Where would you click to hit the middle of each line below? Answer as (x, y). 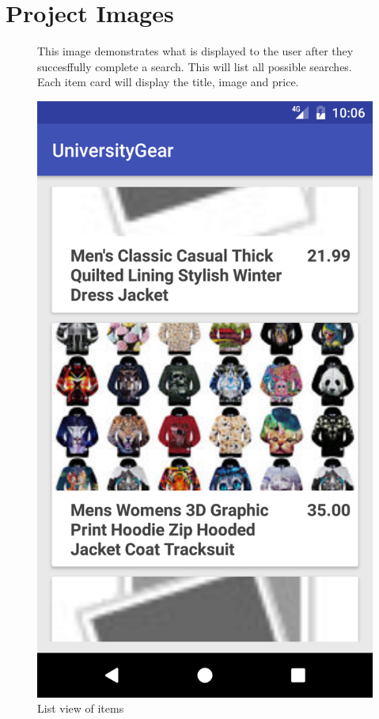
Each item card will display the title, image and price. (168, 82)
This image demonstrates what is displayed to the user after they (195, 51)
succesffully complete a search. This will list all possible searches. (195, 66)
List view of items (81, 708)
